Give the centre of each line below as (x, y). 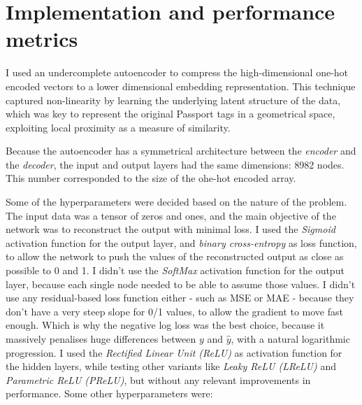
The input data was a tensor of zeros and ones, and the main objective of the (171, 215)
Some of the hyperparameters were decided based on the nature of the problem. (176, 202)
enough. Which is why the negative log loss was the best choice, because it (165, 325)
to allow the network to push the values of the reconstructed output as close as (175, 256)
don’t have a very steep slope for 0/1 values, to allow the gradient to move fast (174, 311)
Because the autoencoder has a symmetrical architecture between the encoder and (181, 151)
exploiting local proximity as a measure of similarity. (118, 127)
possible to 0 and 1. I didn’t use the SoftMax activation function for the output (175, 270)
